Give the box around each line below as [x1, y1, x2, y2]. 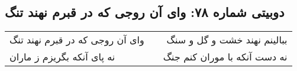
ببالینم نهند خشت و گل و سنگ [166, 33, 288, 47]
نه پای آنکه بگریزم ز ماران [9, 50, 115, 64]
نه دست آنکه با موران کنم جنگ [163, 50, 288, 64]
